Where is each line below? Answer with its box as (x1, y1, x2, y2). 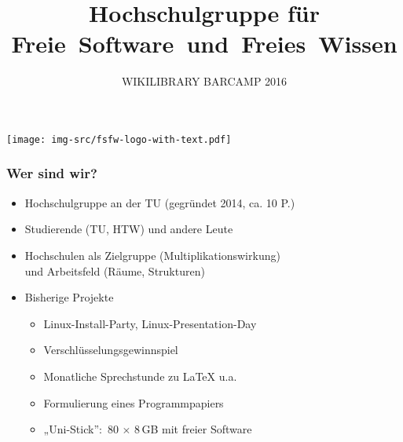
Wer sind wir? (6, 163, 97, 183)
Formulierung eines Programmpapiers (43, 394, 224, 411)
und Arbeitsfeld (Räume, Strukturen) (24, 262, 205, 279)
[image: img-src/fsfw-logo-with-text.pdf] (6, 133, 232, 145)
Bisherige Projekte (24, 289, 114, 305)
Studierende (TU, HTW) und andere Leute (24, 221, 233, 237)
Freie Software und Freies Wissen (11, 27, 398, 60)
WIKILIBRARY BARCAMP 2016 (121, 73, 288, 89)
